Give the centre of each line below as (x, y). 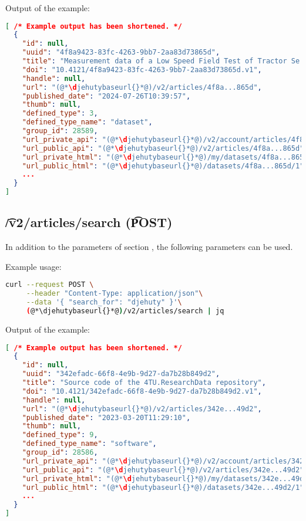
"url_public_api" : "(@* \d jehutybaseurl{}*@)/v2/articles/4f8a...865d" (163, 148)
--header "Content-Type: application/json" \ (115, 294)
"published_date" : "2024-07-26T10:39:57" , (106, 96)
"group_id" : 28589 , (60, 131)
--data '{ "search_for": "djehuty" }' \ (104, 302)
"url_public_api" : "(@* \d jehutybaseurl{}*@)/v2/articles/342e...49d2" (163, 470)
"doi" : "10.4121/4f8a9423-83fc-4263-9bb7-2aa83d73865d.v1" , (142, 70)
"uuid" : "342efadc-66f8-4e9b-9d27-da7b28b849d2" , (121, 374)
